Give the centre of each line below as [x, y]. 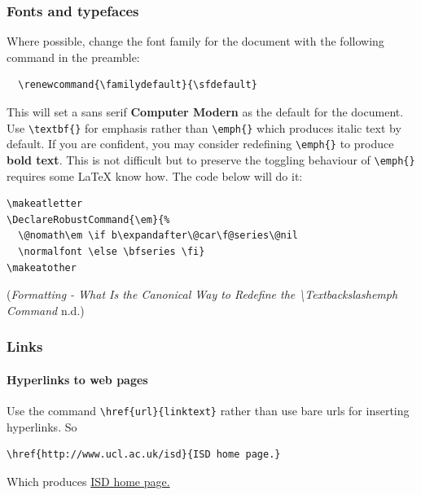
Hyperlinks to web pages [77, 379]
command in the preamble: [73, 57]
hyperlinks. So [42, 426]
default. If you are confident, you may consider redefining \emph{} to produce [200, 144]
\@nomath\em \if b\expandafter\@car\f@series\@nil [158, 236]
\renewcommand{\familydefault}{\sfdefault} [138, 85]
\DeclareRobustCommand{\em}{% [88, 219]
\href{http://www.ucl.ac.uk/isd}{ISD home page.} [144, 455]
